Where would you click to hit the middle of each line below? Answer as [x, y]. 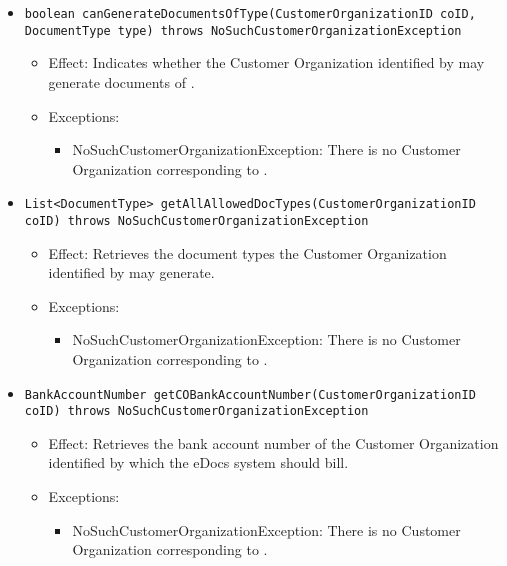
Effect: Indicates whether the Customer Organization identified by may [266, 62]
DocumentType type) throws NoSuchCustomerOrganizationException [243, 30]
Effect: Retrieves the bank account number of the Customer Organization [273, 442]
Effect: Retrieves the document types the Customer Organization [247, 252]
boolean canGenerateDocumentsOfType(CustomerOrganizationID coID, [250, 14]
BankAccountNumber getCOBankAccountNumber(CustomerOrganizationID [250, 394]
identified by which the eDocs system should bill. [198, 462]
